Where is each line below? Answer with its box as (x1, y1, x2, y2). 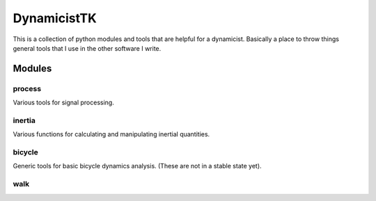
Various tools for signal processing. (13, 98, 114, 107)
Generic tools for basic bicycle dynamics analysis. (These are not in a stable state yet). (13, 162, 262, 170)
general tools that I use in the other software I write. (13, 44, 162, 52)
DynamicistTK (13, 10, 97, 26)
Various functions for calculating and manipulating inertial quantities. (13, 130, 210, 138)
